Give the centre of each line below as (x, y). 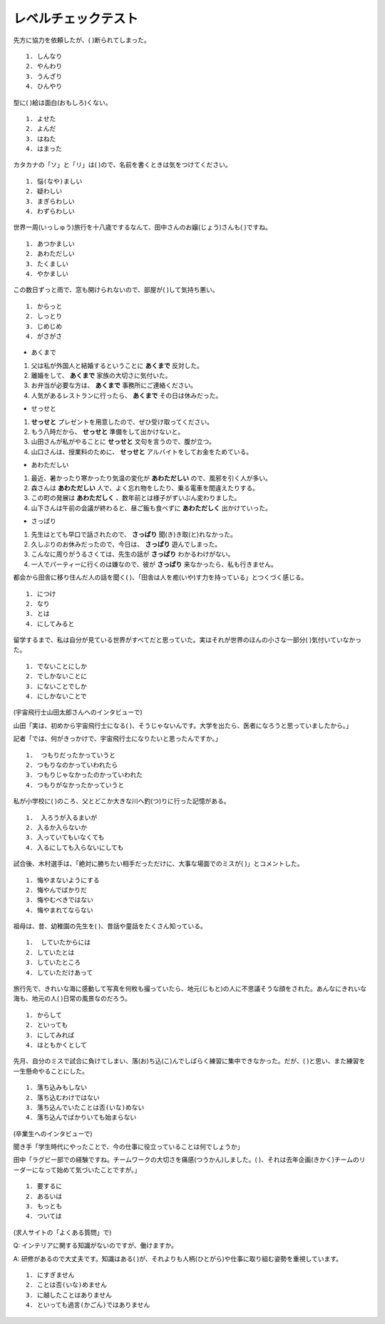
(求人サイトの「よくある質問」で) (62, 1232)
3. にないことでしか (56, 686)
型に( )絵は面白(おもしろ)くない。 (62, 102)
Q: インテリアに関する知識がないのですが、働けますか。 (96, 1245)
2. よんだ (41, 129)
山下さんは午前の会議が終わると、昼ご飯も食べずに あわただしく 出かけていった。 (152, 508)
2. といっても (47, 1025)
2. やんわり (44, 66)
